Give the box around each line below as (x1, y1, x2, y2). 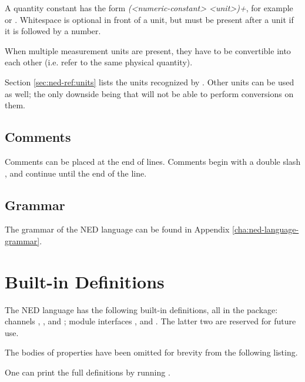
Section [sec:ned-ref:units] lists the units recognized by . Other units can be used (5, 75, 294, 88)
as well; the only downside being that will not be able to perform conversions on (5, 87, 294, 99)
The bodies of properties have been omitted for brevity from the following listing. (5, 346, 298, 358)
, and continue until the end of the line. (5, 167, 147, 179)
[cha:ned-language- (232, 223, 299, 235)
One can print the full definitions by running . (5, 366, 170, 378)
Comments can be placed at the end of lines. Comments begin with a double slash (5, 155, 301, 167)
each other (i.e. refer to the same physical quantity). (5, 56, 193, 68)
